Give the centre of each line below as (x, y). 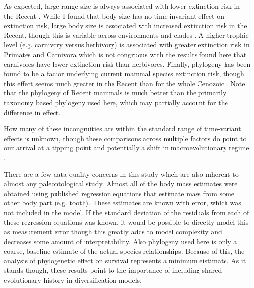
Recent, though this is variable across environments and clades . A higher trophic (126, 35)
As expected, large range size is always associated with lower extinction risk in (122, 6)
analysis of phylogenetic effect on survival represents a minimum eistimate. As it (125, 260)
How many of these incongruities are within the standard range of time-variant (123, 129)
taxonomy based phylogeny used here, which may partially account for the (116, 102)
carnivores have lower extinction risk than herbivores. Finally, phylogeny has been (127, 64)
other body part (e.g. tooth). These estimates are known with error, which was (123, 203)
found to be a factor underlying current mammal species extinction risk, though (124, 73)
